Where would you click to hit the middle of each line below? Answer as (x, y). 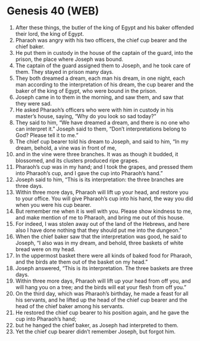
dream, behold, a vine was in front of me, (66, 148)
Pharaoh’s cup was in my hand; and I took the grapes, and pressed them (104, 167)
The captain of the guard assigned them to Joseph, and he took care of (103, 65)
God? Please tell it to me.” (47, 135)
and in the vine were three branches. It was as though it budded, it (97, 154)
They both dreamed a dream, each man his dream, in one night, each (100, 78)
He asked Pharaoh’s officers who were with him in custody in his (94, 110)
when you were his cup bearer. (53, 204)
